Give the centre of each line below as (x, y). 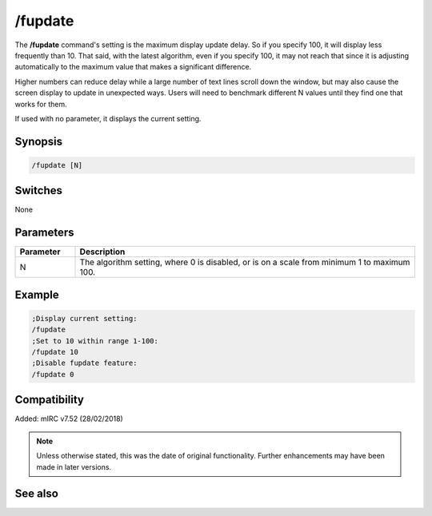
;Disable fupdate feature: (84, 363)
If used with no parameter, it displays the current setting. (108, 118)
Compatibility (49, 400)
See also (37, 494)
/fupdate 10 (55, 352)
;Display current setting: (84, 318)
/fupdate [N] (57, 165)
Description (102, 252)
